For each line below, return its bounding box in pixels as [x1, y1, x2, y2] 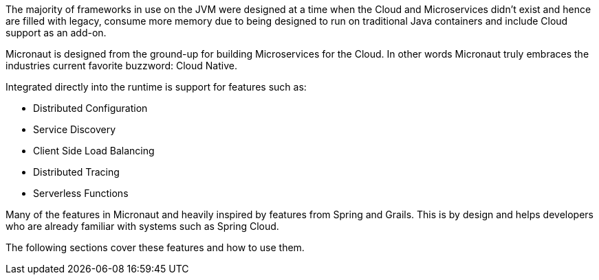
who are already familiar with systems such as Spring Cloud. [6, 220, 279, 232]
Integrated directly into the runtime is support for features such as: [6, 81, 307, 93]
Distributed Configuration [33, 102, 148, 114]
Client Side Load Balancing [33, 145, 155, 156]
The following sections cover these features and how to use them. [6, 242, 305, 253]
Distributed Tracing [33, 166, 120, 178]
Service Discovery [33, 124, 116, 135]
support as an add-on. [6, 27, 107, 38]
